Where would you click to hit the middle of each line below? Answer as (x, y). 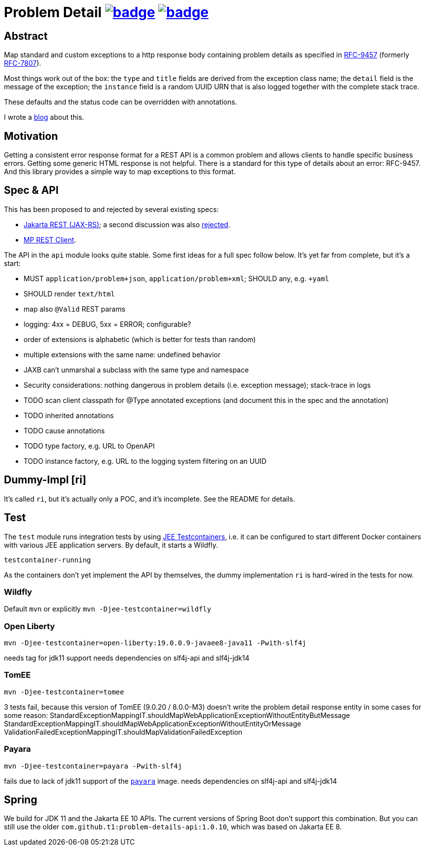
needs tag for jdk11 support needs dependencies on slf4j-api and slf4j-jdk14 (127, 658)
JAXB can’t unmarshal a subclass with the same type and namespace (136, 370)
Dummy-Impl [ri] (45, 480)
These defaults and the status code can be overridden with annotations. (121, 102)
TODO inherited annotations (69, 415)
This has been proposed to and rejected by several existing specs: (112, 209)
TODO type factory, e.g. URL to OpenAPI (89, 446)
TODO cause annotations (64, 430)
